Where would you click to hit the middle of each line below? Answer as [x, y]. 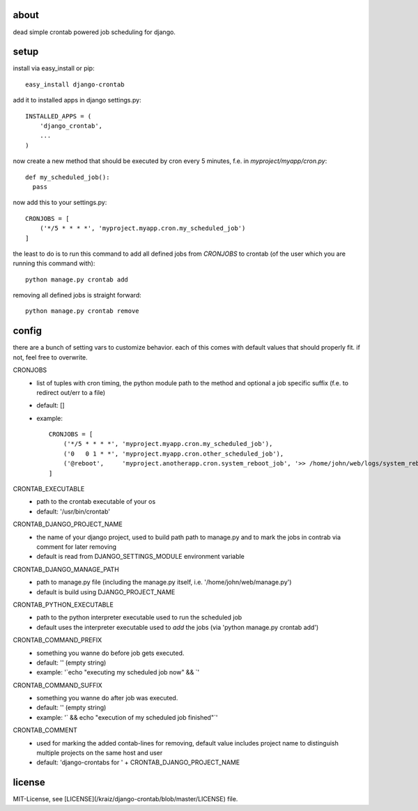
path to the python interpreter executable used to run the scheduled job [139, 617]
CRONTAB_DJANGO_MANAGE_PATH [66, 569]
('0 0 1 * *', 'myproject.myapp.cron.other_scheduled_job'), [173, 454]
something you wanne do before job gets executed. [110, 653]
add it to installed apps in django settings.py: [77, 100]
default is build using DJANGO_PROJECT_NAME [106, 592]
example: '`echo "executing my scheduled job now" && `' [118, 672]
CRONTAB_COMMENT [45, 730]
